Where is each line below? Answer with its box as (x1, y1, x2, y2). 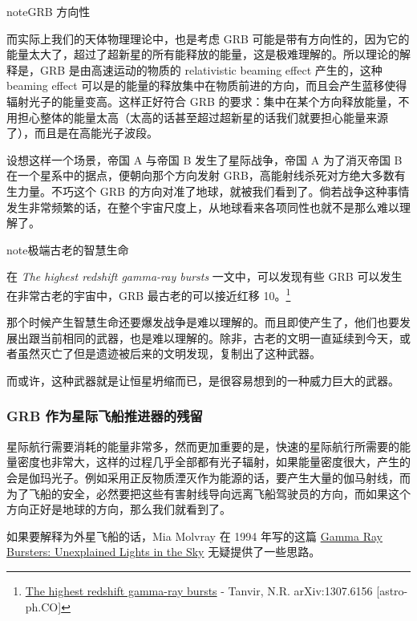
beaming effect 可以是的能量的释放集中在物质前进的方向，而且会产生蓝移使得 (6, 77, 407, 94)
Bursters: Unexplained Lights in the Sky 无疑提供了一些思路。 (6, 543, 321, 560)
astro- (379, 582, 408, 599)
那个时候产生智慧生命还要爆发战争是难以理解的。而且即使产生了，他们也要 (6, 314, 399, 331)
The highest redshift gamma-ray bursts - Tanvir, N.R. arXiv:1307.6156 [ (25, 582, 380, 599)
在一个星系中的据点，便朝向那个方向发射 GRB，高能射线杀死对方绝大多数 (6, 167, 395, 184)
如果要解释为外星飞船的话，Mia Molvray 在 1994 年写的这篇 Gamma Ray (6, 527, 383, 544)
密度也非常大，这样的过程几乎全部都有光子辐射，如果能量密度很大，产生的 (17, 453, 411, 470)
